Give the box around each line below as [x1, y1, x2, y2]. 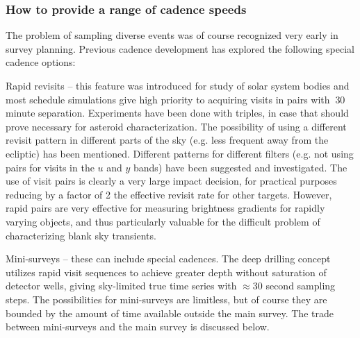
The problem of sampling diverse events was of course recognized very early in [6, 28, 338, 42]
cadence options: [6, 55, 76, 69]
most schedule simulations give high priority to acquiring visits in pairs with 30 [6, 92, 345, 106]
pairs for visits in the [6, 160, 95, 174]
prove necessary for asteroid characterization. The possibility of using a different [6, 119, 347, 133]
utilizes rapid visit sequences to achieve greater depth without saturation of [6, 264, 327, 279]
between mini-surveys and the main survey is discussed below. [6, 319, 270, 334]
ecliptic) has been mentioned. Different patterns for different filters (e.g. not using [6, 146, 354, 160]
